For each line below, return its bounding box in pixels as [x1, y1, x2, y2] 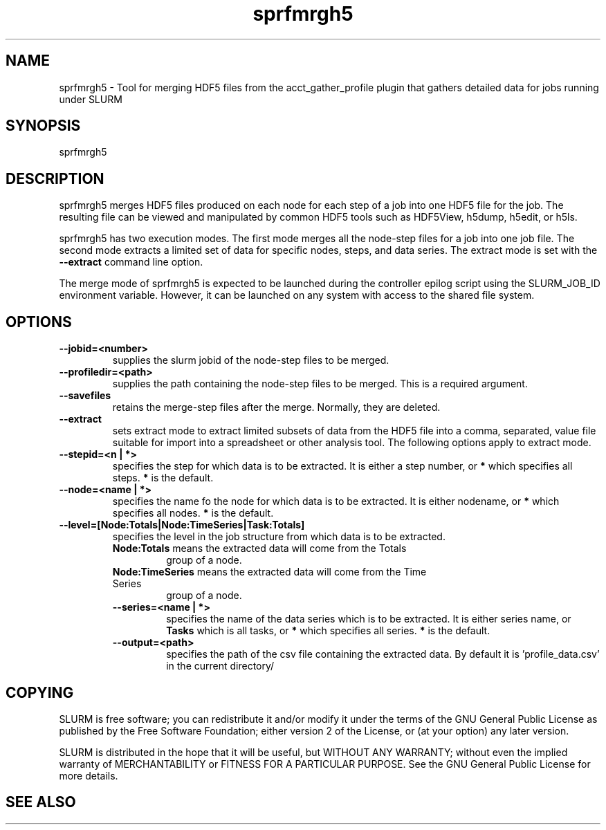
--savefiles [59, 389, 111, 402]
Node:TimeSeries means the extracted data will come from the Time [112, 566, 427, 578]
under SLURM [59, 93, 122, 105]
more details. [59, 769, 118, 782]
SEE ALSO [6, 793, 76, 811]
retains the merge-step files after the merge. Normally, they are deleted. [112, 401, 441, 414]
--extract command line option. [59, 256, 203, 268]
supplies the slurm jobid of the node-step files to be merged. [112, 354, 389, 367]
